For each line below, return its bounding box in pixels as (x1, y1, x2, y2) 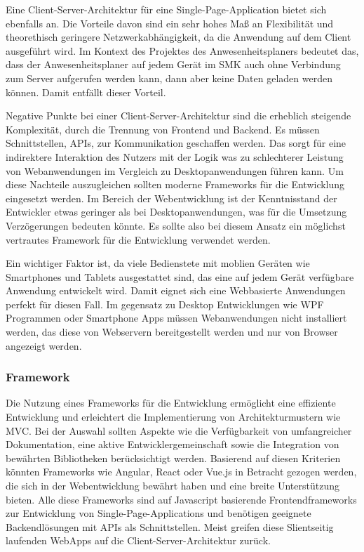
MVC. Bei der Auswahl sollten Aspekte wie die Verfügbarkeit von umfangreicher (6, 423, 352, 438)
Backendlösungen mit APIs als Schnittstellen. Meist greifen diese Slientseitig (6, 519, 334, 534)
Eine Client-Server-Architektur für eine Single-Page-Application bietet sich (6, 2, 327, 16)
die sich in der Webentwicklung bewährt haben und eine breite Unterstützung (6, 478, 339, 493)
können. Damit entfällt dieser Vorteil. (6, 84, 166, 99)
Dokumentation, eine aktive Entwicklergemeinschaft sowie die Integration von (6, 437, 339, 452)
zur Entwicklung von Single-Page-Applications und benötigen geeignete (6, 506, 311, 520)
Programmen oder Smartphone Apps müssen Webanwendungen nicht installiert (6, 310, 347, 325)
